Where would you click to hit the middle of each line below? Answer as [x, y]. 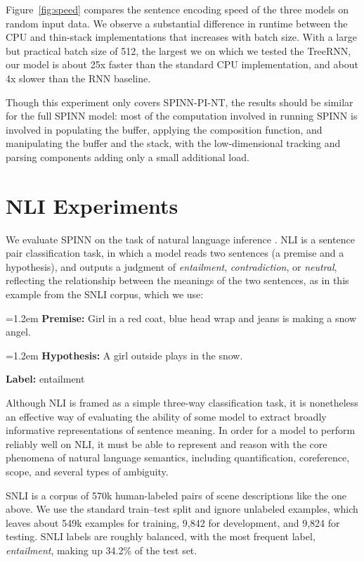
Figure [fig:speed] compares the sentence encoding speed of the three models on [177, 9]
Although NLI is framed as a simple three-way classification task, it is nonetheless [182, 402]
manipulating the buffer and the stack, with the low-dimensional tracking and [173, 143]
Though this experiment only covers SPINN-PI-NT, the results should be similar [180, 102]
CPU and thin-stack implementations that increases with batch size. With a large [181, 37]
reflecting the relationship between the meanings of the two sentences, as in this [177, 280]
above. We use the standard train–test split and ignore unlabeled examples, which [182, 509]
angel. [18, 332]
